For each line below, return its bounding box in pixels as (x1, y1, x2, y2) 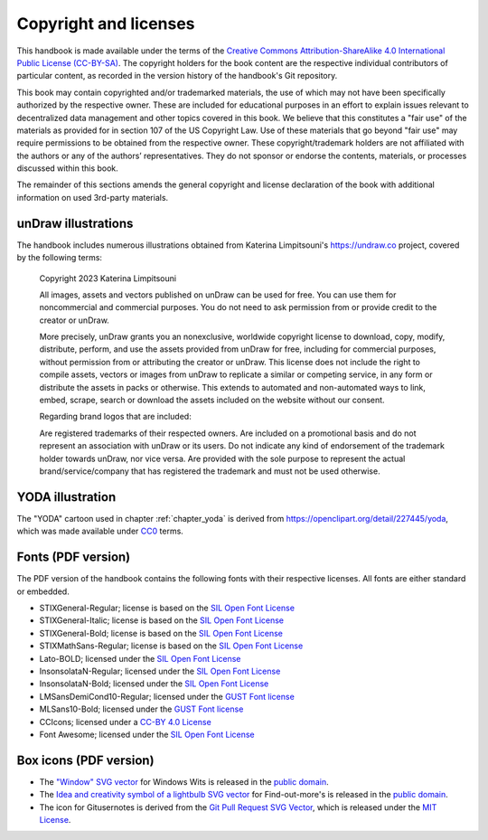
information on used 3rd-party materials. (16, 192, 169, 203)
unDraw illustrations (16, 215, 134, 231)
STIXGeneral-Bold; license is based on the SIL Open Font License (39, 628, 284, 638)
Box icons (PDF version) (16, 752, 155, 768)
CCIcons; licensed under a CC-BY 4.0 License (39, 716, 211, 727)
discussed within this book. (16, 163, 119, 174)
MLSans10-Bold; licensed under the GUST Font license (39, 703, 244, 714)
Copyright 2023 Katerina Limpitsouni (39, 272, 176, 284)
